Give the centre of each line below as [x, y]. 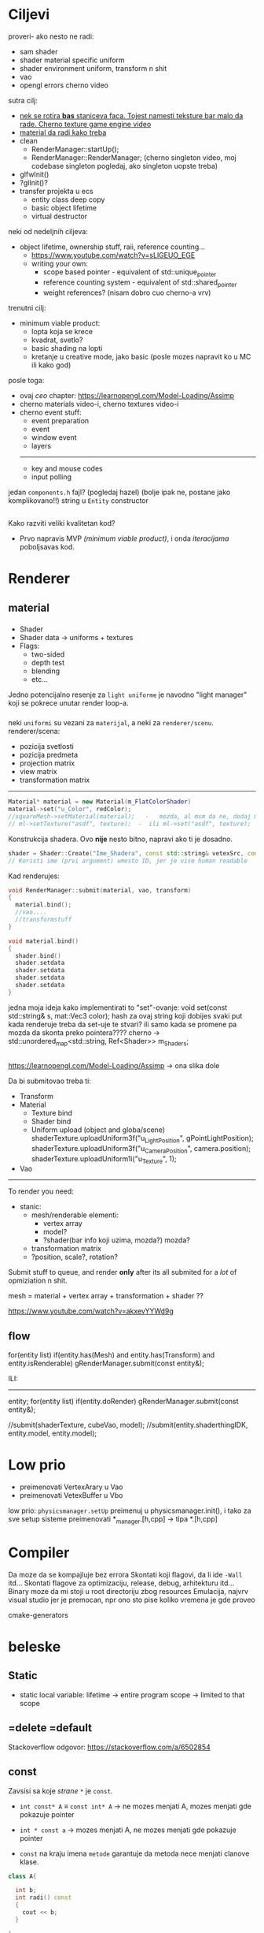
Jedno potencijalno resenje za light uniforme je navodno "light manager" [128, 695]
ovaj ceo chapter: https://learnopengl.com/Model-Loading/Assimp [126, 395]
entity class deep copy [68, 199]
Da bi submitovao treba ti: [50, 1081]
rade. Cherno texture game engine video [85, 124]
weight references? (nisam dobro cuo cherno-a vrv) [127, 292]
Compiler [39, 1553]
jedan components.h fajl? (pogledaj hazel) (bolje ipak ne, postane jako [119, 492]
